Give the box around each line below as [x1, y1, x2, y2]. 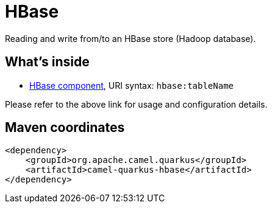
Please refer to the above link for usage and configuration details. [5, 99, 268, 109]
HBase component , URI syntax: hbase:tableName [29, 80, 234, 91]
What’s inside [5, 54, 90, 70]
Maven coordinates [5, 120, 125, 136]
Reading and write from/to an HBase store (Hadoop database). [5, 33, 256, 44]
